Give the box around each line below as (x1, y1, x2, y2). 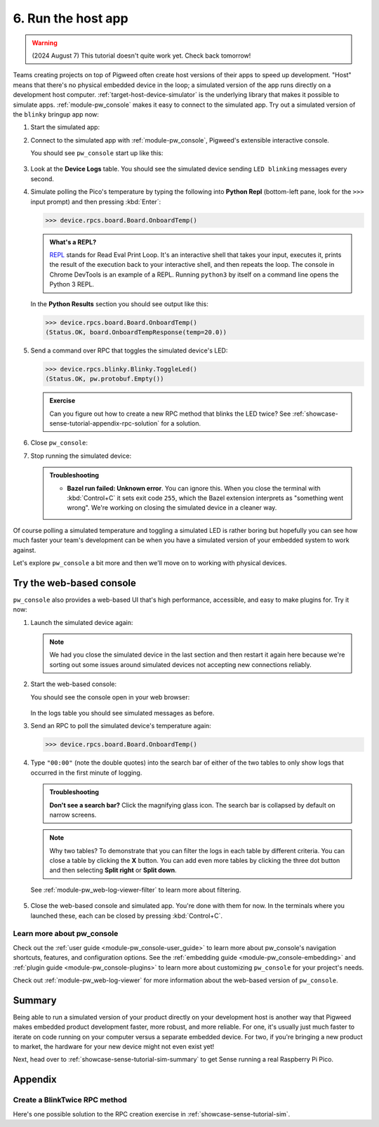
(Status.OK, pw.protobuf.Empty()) (45, 375, 164, 383)
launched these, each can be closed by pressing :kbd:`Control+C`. (30, 911, 222, 920)
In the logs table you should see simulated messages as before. (30, 709, 215, 717)
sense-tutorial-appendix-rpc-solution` (49, 419, 160, 428)
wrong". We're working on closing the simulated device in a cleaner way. (67, 503, 277, 512)
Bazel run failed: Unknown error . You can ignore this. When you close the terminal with (67, 484, 321, 492)
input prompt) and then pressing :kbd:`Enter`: (30, 197, 161, 206)
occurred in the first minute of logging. (30, 768, 142, 777)
